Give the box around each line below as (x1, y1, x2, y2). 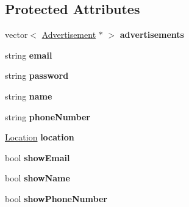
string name (5, 89, 52, 102)
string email (5, 48, 52, 61)
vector (5, 28, 28, 41)
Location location (5, 131, 74, 143)
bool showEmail (5, 151, 70, 164)
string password (5, 69, 69, 82)
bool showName (5, 172, 70, 184)
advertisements (119, 28, 184, 41)
